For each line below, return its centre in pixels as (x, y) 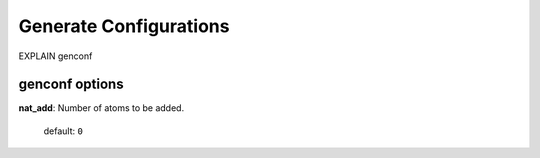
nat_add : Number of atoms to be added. (101, 108)
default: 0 (63, 131)
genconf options (71, 84)
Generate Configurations (124, 26)
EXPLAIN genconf (55, 56)
